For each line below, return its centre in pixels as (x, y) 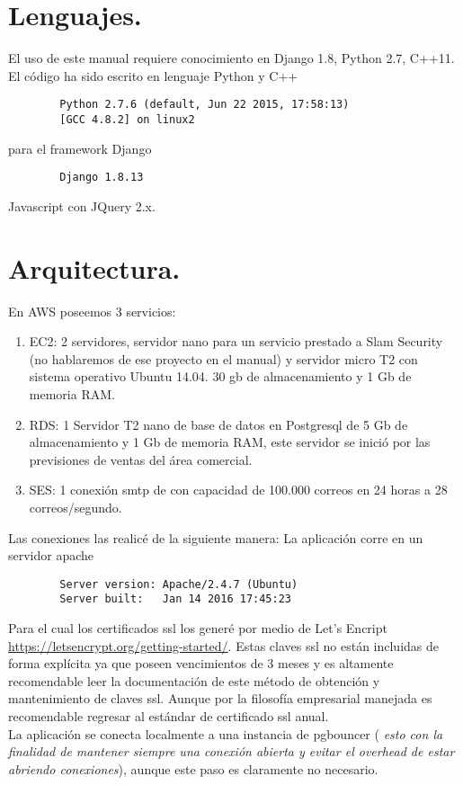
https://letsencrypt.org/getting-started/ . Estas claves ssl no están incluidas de (224, 645)
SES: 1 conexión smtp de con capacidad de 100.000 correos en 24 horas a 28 (238, 490)
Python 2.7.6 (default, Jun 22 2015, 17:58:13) (205, 105)
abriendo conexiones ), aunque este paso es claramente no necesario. (193, 768)
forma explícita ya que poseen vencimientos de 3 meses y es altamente (201, 663)
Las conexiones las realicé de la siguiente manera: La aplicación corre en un (216, 537)
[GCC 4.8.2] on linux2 (127, 119)
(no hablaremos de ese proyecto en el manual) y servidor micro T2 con (223, 358)
